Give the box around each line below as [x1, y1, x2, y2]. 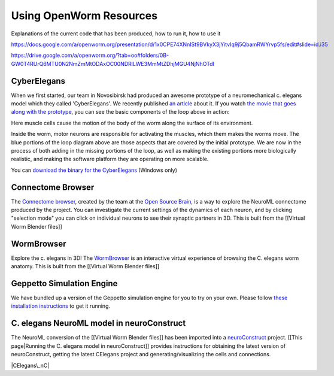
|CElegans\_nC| [11, 362, 50, 369]
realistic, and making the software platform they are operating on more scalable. [11, 156, 209, 163]
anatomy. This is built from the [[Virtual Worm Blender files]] [11, 263, 160, 270]
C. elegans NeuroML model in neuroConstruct [11, 318, 186, 329]
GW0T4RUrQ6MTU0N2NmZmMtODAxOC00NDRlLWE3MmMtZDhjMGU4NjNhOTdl [11, 60, 215, 67]
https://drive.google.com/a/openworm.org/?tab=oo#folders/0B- [11, 51, 169, 59]
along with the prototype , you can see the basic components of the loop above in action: [11, 108, 230, 116]
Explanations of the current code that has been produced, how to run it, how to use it [11, 30, 221, 37]
